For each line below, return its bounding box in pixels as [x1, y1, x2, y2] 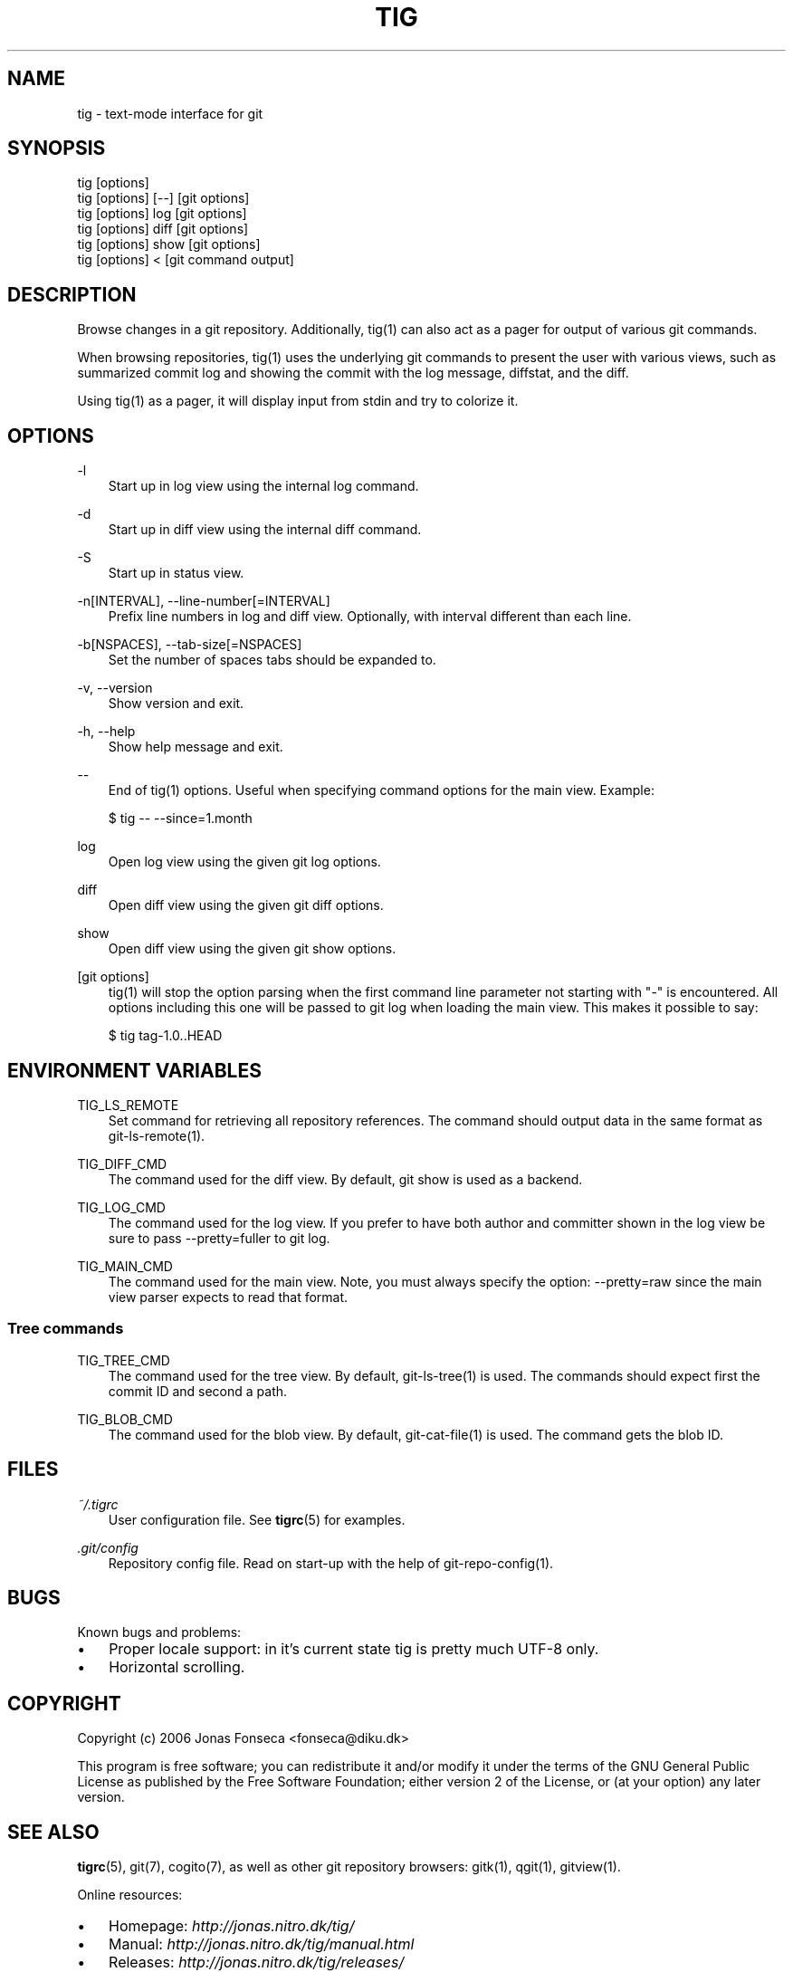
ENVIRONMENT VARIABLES [7, 1058, 262, 1082]
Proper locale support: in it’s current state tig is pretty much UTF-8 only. [109, 1640, 599, 1659]
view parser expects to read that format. [108, 1288, 349, 1305]
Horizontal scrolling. [109, 1658, 245, 1677]
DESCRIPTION [7, 282, 137, 306]
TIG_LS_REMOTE [77, 1096, 179, 1113]
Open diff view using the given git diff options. [108, 897, 384, 914]
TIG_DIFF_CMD [77, 1155, 167, 1172]
